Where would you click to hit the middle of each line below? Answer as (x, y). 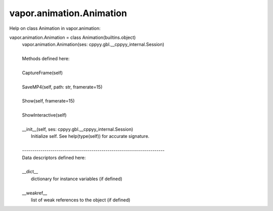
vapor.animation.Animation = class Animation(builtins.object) (73, 37)
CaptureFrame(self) (42, 73)
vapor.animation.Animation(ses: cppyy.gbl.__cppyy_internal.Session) (93, 44)
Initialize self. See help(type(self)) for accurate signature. (90, 136)
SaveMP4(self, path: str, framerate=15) (62, 87)
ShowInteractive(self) (44, 115)
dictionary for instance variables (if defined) (77, 179)
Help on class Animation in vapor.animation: (55, 28)
